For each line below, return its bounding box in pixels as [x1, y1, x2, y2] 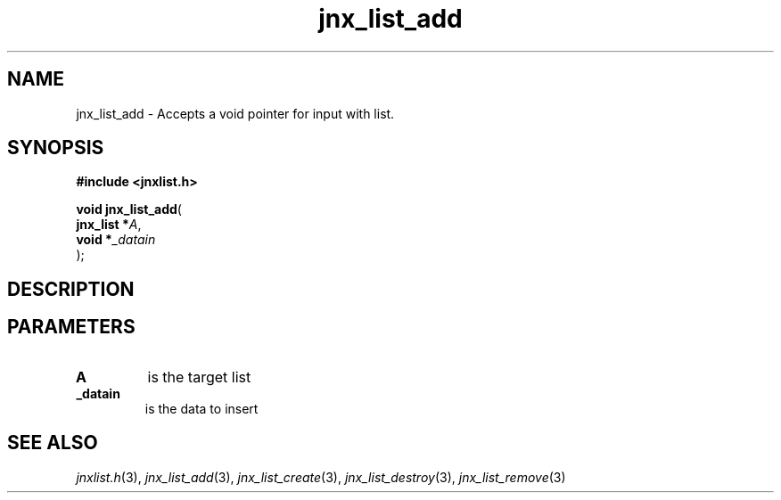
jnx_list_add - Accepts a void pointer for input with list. [76, 105, 395, 121]
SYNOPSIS [7, 136, 104, 160]
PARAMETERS [7, 316, 136, 339]
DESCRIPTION [7, 277, 135, 300]
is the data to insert [144, 400, 259, 416]
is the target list [147, 367, 251, 386]
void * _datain [76, 232, 156, 248]
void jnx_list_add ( [76, 201, 182, 217]
